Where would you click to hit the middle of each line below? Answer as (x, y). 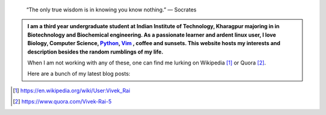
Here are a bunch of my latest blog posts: (79, 74)
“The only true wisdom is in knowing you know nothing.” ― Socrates (111, 10)
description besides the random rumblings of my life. (95, 52)
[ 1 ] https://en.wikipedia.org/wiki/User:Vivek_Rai (72, 90)
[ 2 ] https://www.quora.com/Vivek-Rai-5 (62, 102)
